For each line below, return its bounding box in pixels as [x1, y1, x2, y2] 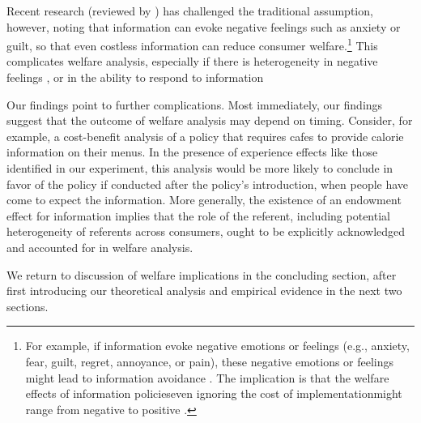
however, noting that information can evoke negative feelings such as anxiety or [6, 18, 401, 35]
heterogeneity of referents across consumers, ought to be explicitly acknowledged [6, 223, 406, 240]
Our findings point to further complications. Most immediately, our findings [6, 96, 383, 113]
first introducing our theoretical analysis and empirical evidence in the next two [6, 282, 402, 299]
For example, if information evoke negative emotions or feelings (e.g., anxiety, [25, 337, 410, 354]
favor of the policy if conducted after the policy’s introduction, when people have [6, 175, 409, 192]
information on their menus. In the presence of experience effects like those [6, 143, 378, 160]
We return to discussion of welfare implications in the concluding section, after [6, 266, 397, 283]
